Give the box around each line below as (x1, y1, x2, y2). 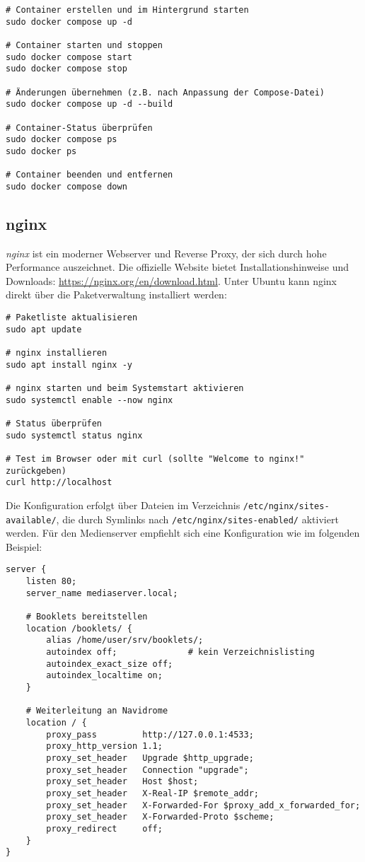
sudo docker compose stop (6, 64, 127, 74)
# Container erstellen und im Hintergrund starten (6, 5, 249, 15)
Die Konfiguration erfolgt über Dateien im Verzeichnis (6, 497, 241, 512)
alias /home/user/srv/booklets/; (46, 635, 204, 646)
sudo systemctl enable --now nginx (6, 395, 173, 405)
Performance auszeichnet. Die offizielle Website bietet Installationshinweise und (6, 260, 349, 274)
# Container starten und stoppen (6, 40, 163, 50)
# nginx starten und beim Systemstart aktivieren (6, 383, 244, 394)
